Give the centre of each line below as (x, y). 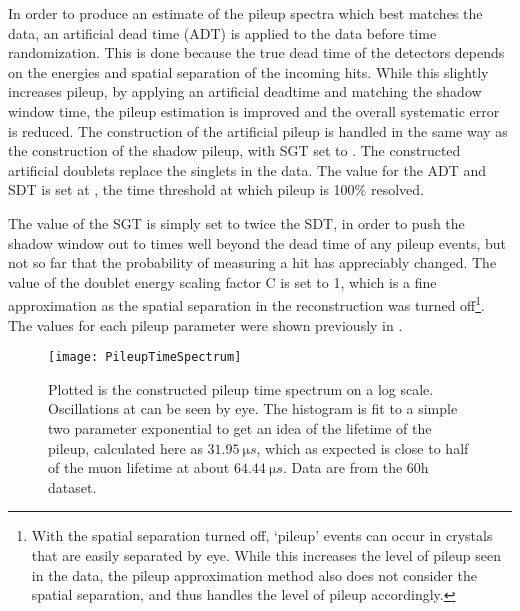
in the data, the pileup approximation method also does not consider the (254, 574)
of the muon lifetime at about (139, 467)
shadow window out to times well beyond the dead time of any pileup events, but (257, 242)
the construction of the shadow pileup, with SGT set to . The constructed (234, 150)
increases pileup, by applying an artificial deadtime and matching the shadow (245, 91)
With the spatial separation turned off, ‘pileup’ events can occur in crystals (262, 535)
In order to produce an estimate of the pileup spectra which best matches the (245, 13)
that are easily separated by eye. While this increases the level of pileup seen (266, 554)
